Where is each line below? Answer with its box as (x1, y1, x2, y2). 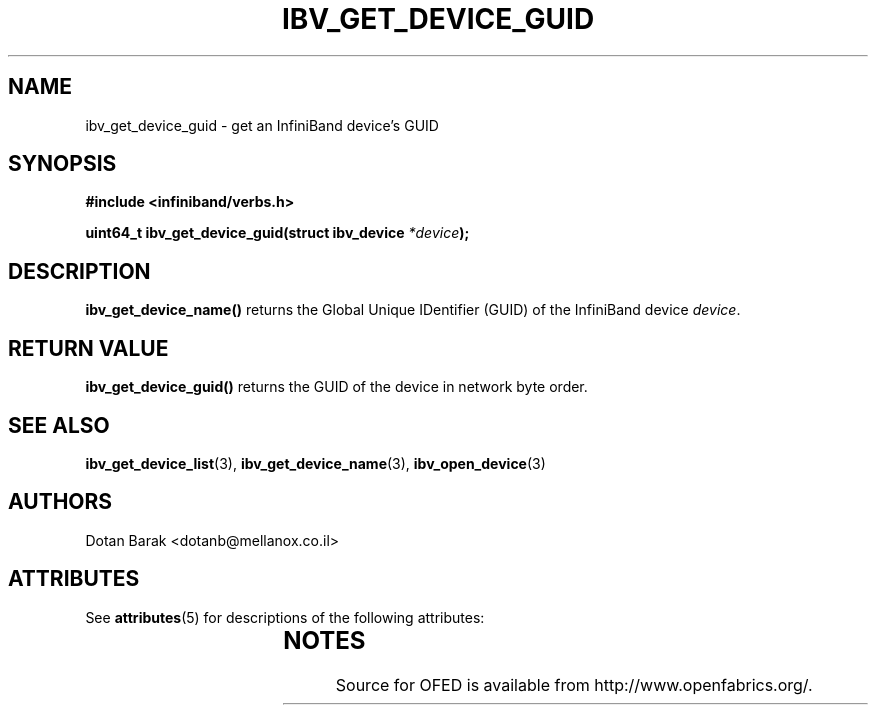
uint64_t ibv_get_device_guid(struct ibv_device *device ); (85, 224, 470, 242)
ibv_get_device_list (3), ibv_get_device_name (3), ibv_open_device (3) (85, 454, 546, 472)
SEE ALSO (8, 412, 110, 438)
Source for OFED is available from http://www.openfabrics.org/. (335, 674, 813, 695)
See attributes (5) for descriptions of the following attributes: (85, 608, 485, 626)
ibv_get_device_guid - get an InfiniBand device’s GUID (85, 116, 439, 134)
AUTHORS (8, 489, 113, 515)
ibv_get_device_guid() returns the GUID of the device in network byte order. (85, 378, 588, 396)
